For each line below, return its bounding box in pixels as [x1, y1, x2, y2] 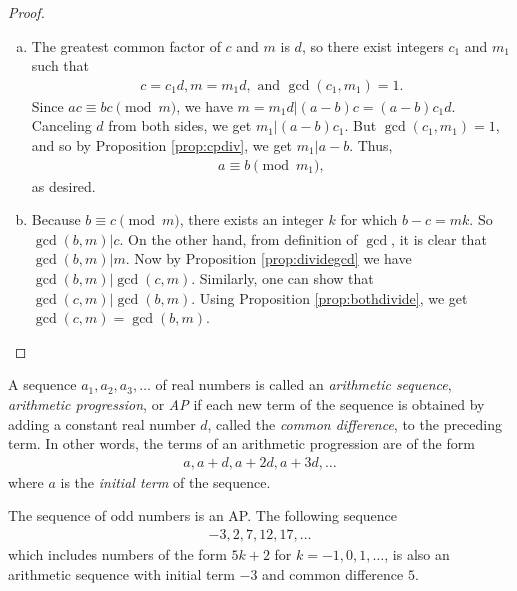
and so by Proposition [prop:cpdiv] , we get [31, 135, 293, 155]
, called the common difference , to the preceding [207, 413, 503, 434]
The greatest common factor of [31, 35, 221, 56]
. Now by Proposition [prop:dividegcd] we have [125, 248, 412, 269]
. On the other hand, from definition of [119, 228, 358, 249]
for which [340, 209, 398, 230]
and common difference [262, 563, 404, 584]
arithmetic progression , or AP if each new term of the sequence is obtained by [8, 393, 485, 414]
